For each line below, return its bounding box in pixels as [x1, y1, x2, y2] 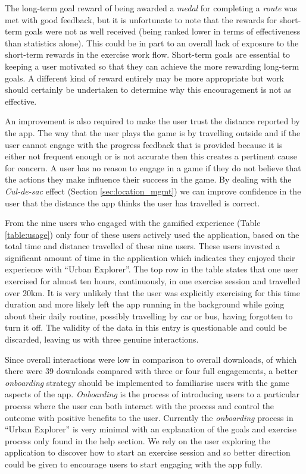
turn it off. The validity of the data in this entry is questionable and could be [5, 321, 287, 334]
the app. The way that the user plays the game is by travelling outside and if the [5, 126, 301, 139]
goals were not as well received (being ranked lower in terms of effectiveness [24, 25, 301, 37]
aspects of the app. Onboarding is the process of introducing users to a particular [5, 388, 300, 400]
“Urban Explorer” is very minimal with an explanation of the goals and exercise [5, 423, 296, 435]
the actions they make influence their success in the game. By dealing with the [5, 173, 292, 186]
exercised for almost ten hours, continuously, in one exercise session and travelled [5, 275, 301, 287]
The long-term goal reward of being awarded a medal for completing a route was [5, 2, 298, 14]
